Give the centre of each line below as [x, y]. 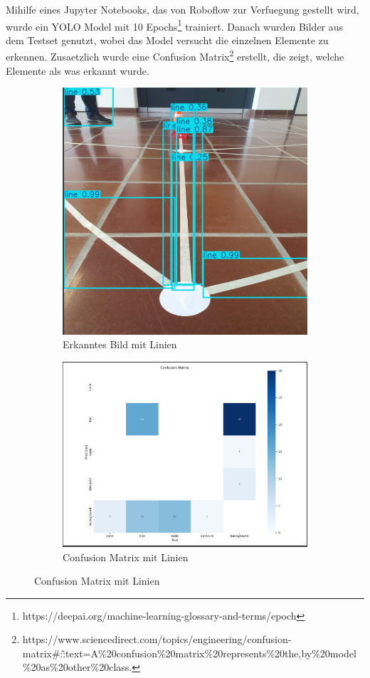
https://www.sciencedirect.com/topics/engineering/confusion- [157, 639]
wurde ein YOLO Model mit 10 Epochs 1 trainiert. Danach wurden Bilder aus [175, 25]
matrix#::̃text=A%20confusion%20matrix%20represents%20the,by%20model [189, 653]
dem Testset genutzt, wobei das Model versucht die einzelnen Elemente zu [167, 40]
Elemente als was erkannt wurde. [78, 70]
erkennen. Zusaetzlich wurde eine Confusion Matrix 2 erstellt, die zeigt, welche [175, 56]
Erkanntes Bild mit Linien [120, 344]
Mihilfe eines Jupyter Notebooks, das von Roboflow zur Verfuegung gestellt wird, [183, 9]
